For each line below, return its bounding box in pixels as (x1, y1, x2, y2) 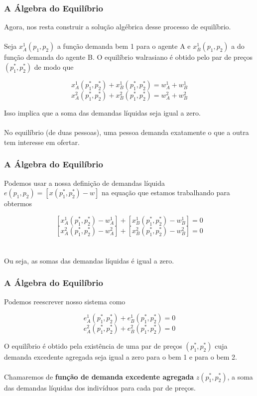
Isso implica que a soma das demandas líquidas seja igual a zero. (4, 108, 201, 118)
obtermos (4, 198, 32, 209)
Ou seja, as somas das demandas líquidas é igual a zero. (4, 255, 174, 265)
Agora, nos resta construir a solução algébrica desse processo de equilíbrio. (4, 21, 231, 32)
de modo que (34, 62, 74, 72)
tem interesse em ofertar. (4, 136, 80, 147)
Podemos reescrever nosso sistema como (4, 296, 126, 306)
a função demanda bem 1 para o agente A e (57, 41, 191, 51)
